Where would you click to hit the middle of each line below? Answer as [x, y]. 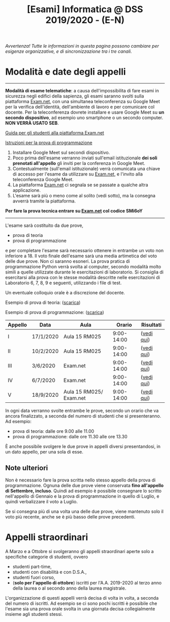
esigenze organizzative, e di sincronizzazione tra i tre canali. [69, 51]
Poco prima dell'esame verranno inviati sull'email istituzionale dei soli [85, 158]
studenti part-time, [32, 566]
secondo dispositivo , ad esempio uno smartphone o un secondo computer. [84, 118]
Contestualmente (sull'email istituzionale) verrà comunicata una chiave [86, 169]
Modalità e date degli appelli [66, 72]
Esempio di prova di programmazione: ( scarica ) [55, 313]
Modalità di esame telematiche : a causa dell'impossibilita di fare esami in [82, 91]
